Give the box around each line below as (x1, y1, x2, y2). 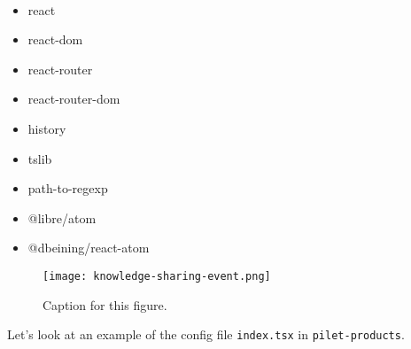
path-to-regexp (27, 179, 108, 198)
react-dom (27, 30, 83, 49)
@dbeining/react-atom (27, 238, 150, 257)
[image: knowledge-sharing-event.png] (43, 270, 271, 283)
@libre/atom (27, 208, 97, 227)
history (27, 120, 66, 138)
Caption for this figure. (43, 295, 167, 314)
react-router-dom (27, 89, 120, 108)
